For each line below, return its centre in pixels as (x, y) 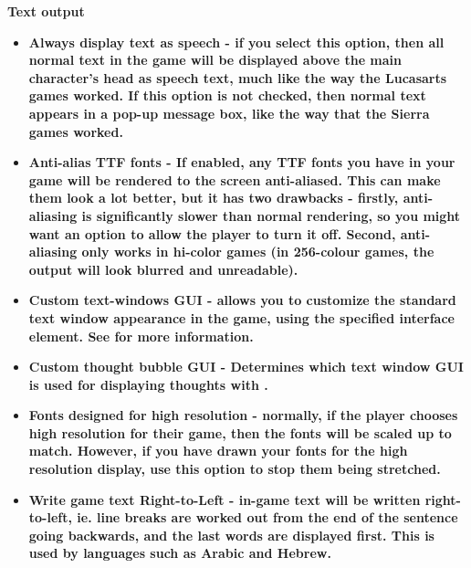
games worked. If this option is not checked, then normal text (227, 95)
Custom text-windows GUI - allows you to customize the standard (242, 300)
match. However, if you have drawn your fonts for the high (218, 451)
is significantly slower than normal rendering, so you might (271, 215)
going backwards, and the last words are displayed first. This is (231, 535)
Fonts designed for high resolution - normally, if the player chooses (243, 415)
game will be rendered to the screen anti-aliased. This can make (235, 179)
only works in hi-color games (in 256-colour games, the (258, 252)
